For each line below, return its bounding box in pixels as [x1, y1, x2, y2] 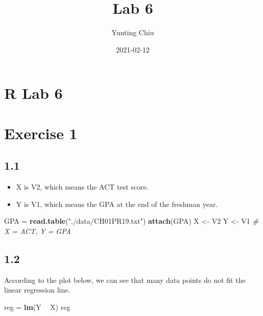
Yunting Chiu [111, 27, 154, 38]
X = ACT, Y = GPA [4, 225, 71, 236]
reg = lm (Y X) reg [4, 301, 70, 312]
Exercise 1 [4, 122, 78, 143]
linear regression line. [4, 284, 70, 295]
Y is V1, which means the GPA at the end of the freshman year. [16, 198, 218, 209]
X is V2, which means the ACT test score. [16, 181, 149, 192]
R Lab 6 [4, 83, 63, 103]
